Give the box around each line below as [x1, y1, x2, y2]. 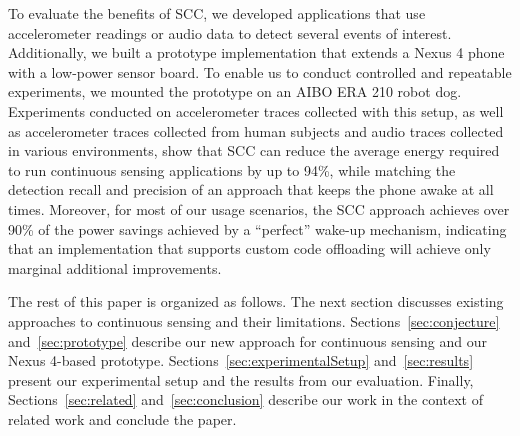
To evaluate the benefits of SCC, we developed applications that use [8, 3, 426, 23]
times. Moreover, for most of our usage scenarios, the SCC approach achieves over [8, 198, 510, 219]
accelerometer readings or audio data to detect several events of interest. [8, 22, 452, 43]
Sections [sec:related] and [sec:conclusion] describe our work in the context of [8, 389, 484, 410]
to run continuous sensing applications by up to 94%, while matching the [8, 159, 456, 180]
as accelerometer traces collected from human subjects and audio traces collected [8, 120, 504, 141]
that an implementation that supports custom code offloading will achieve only [8, 238, 491, 259]
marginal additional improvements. [8, 257, 222, 278]
